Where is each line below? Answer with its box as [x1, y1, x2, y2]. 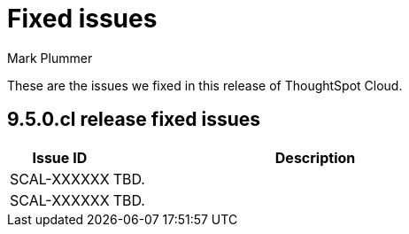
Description [274, 148, 356, 167]
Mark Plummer [7, 50, 93, 66]
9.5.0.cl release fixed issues [7, 108, 261, 131]
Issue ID [32, 148, 88, 167]
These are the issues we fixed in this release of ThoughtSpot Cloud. [7, 77, 403, 93]
